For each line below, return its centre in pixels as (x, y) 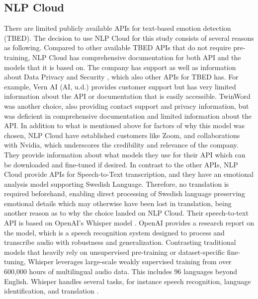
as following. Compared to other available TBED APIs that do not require (118, 47)
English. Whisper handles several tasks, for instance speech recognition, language (128, 281)
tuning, (15, 262)
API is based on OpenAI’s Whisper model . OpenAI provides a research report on (129, 223)
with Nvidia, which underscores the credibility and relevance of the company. (121, 145)
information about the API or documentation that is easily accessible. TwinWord (127, 96)
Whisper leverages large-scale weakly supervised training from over (130, 262)
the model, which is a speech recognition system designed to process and (114, 232)
